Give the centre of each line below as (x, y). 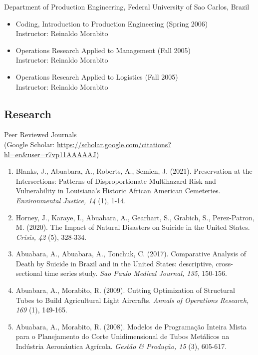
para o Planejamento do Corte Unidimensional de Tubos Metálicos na (123, 336)
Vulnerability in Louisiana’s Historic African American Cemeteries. (118, 191)
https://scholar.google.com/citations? (114, 144)
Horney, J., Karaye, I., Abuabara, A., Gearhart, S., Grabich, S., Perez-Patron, (135, 217)
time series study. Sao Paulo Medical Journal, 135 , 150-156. (136, 273)
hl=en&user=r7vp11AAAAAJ (50, 154)
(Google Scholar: (29, 144)
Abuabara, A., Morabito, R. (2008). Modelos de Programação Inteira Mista (131, 326)
